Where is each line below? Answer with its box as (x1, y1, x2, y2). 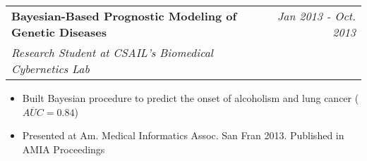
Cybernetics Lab (11, 60, 90, 77)
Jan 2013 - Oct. (277, 8, 356, 24)
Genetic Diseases (11, 24, 107, 40)
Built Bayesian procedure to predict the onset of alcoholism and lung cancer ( (22, 91, 359, 105)
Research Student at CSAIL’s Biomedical (11, 44, 213, 60)
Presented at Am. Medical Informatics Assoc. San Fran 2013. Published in (22, 128, 344, 143)
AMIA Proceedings (22, 141, 105, 156)
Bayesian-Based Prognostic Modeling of (11, 8, 237, 24)
